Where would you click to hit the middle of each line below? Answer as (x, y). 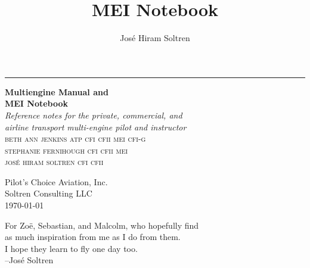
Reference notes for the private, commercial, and (94, 115)
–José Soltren (29, 260)
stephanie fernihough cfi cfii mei (66, 150)
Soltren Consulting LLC (49, 193)
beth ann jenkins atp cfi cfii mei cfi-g (75, 138)
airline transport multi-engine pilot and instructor (96, 127)
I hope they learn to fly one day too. (71, 248)
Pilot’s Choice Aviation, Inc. (56, 181)
